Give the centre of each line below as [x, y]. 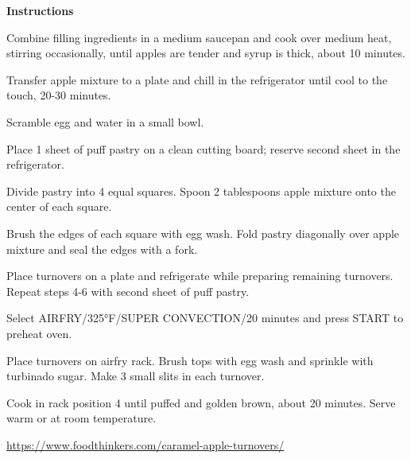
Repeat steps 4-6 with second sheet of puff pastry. [128, 291]
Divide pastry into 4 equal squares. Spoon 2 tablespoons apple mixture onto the [201, 191]
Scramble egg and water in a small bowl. [105, 121]
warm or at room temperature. [81, 418]
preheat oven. [39, 333]
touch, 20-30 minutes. [59, 95]
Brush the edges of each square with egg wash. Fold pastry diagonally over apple [203, 233]
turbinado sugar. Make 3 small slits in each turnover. [136, 376]
